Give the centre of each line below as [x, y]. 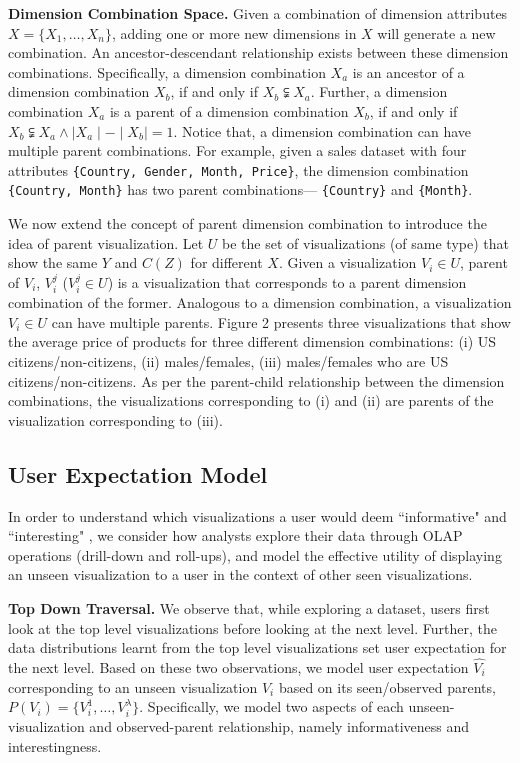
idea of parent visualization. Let [106, 242]
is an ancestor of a [408, 71]
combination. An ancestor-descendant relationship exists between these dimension [258, 52]
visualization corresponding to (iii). [115, 419]
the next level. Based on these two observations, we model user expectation [238, 667]
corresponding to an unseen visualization [133, 686]
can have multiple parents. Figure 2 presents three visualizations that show [281, 321]
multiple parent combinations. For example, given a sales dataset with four [237, 150]
